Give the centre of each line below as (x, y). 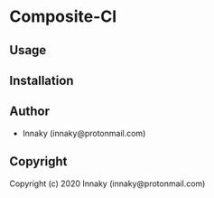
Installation (42, 80)
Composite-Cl (63, 17)
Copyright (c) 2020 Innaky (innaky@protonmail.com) (107, 184)
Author (29, 112)
